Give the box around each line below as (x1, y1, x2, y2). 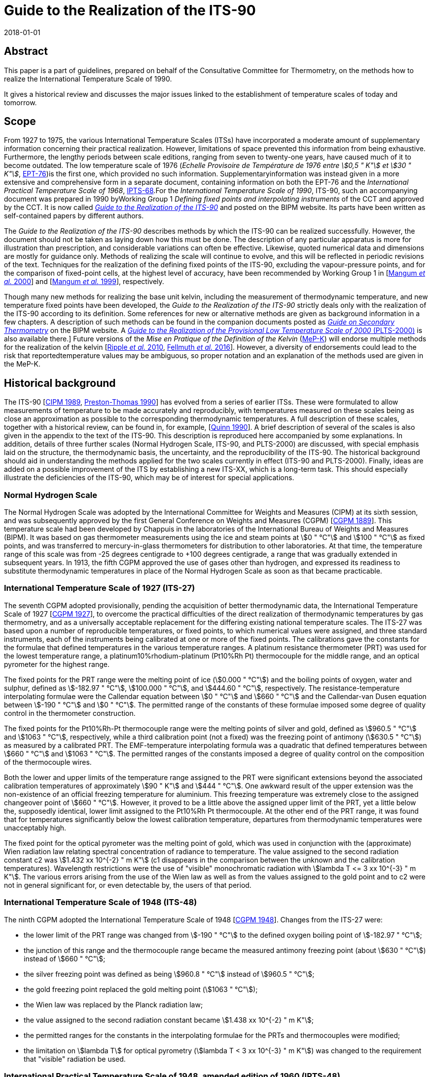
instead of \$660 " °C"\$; (24, 954, 106, 963)
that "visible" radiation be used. (24, 1054, 126, 1063)
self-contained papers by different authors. (4, 211, 144, 220)
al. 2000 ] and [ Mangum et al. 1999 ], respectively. (4, 277, 164, 286)
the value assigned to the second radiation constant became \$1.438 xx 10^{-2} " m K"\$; (24, 1015, 314, 1024)
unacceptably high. (4, 823, 67, 832)
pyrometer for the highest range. (4, 660, 109, 668)
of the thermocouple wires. (4, 757, 92, 766)
